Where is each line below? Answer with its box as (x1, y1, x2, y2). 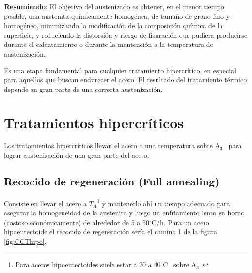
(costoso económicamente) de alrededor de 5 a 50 (4, 217, 150, 227)
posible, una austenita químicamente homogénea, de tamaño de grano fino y (4, 11, 230, 21)
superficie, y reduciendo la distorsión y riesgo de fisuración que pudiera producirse (4, 30, 248, 40)
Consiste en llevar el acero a (4, 198, 87, 208)
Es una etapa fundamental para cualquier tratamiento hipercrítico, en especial (4, 65, 236, 75)
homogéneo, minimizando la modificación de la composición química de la (4, 20, 223, 30)
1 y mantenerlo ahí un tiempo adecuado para (96, 197, 230, 208)
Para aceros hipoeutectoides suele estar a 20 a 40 (15, 259, 161, 270)
